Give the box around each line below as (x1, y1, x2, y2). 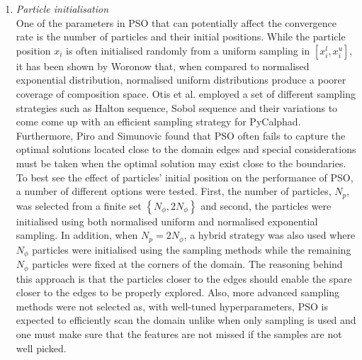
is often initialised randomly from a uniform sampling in (66, 43, 310, 57)
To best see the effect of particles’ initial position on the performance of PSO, (16, 169, 353, 184)
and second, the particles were (200, 198, 332, 213)
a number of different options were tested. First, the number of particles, (16, 184, 332, 198)
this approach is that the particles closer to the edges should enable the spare (16, 271, 352, 286)
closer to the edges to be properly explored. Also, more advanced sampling (16, 285, 340, 300)
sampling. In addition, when (16, 227, 138, 242)
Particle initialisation (16, 1, 109, 16)
